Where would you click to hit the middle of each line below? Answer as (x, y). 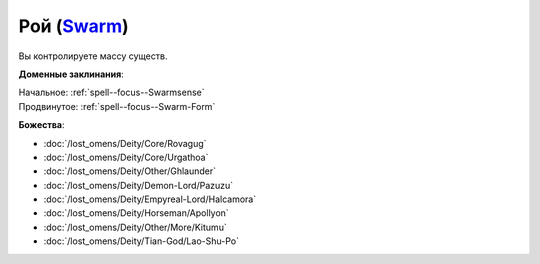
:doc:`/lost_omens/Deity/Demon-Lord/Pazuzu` (138, 185)
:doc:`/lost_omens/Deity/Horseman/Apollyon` (136, 213)
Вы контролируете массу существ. (93, 56)
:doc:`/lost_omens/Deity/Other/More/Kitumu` (135, 227)
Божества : (41, 125)
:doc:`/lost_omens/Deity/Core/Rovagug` (125, 143)
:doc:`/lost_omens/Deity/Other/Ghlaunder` (130, 171)
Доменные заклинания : (71, 74)
